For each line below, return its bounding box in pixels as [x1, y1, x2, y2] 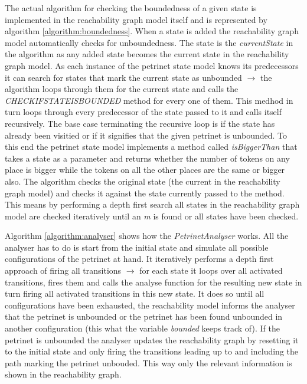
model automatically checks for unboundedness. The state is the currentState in [5, 36, 293, 48]
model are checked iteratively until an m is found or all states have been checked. [5, 209, 299, 222]
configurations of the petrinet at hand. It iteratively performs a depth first [5, 252, 274, 265]
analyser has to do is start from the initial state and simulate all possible [5, 241, 269, 253]
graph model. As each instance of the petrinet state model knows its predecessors [5, 59, 299, 71]
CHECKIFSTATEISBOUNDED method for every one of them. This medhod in [5, 94, 293, 106]
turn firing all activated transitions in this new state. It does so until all [5, 287, 264, 300]
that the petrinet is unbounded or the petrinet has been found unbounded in [5, 310, 283, 323]
